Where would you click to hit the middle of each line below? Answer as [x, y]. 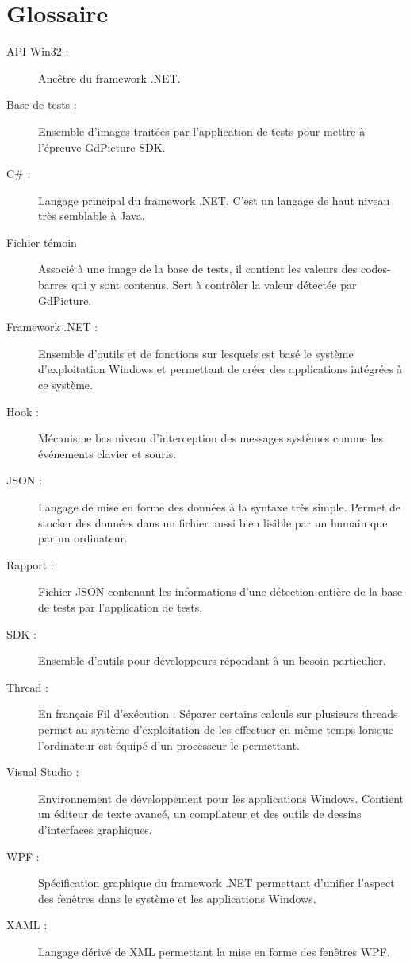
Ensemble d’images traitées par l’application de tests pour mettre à [202, 131]
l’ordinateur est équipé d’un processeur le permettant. [169, 745]
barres [53, 285]
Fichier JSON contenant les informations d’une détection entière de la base [220, 591]
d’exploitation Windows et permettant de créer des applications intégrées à [220, 369]
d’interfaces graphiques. [95, 829]
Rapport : [30, 564]
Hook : [23, 411]
